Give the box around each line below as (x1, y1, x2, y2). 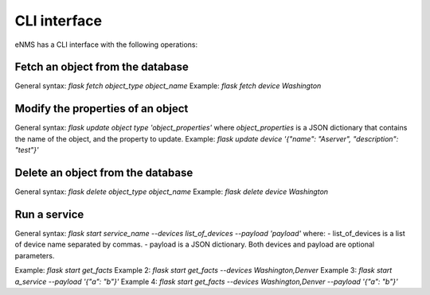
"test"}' (14, 146, 39, 155)
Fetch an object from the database (14, 60, 189, 74)
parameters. (14, 250, 55, 260)
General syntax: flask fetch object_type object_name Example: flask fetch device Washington (14, 81, 322, 91)
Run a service (14, 208, 84, 221)
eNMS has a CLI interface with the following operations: (14, 40, 198, 49)
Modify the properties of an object (14, 102, 189, 115)
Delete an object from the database (14, 165, 193, 179)
